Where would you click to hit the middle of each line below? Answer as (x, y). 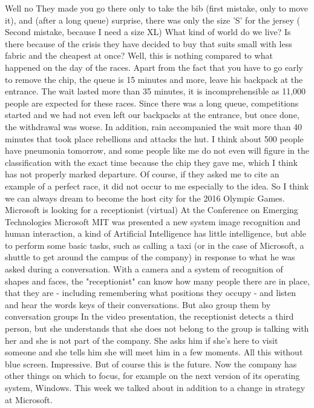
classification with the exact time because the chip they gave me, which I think (151, 162)
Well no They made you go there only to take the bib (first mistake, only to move (157, 8)
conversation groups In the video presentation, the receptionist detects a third (149, 316)
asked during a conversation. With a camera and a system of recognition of (144, 269)
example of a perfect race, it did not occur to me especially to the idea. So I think (157, 186)
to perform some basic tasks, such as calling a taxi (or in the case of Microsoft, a (155, 245)
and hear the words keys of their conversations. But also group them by (138, 304)
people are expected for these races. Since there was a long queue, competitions (152, 103)
